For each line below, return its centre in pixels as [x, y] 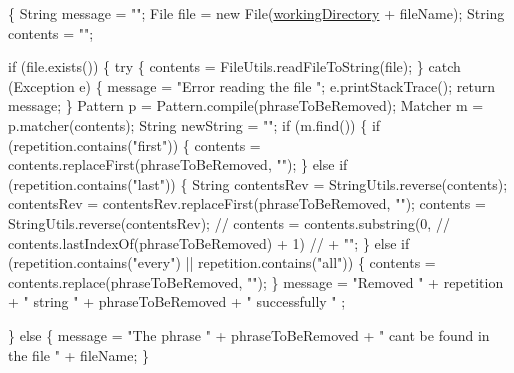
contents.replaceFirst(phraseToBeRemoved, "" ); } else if [178, 164]
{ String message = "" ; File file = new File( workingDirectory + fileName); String [256, 13]
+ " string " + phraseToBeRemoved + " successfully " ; [177, 301]
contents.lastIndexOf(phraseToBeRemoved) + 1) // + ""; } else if [209, 242]
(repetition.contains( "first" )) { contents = [134, 144]
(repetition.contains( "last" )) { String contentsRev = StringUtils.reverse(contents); [258, 183]
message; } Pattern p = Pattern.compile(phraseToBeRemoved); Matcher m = [246, 105]
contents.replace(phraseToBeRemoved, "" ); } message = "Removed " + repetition [256, 281]
